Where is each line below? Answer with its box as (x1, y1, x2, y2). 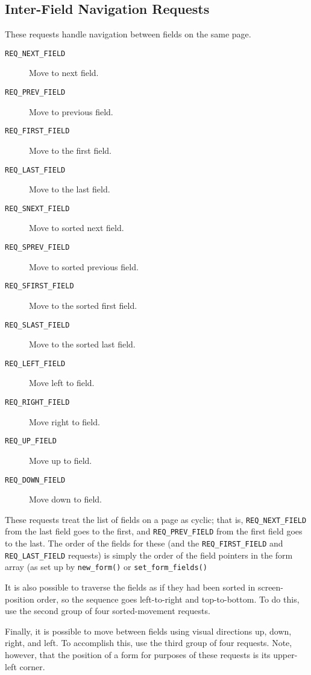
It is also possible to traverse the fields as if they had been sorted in (5, 581, 256, 594)
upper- (273, 648, 298, 661)
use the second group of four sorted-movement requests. (5, 604, 210, 617)
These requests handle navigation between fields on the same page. (5, 28, 251, 40)
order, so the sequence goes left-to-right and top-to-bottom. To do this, (37, 592, 300, 605)
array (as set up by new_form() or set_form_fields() (5, 560, 207, 573)
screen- (257, 581, 284, 594)
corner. (19, 660, 45, 673)
